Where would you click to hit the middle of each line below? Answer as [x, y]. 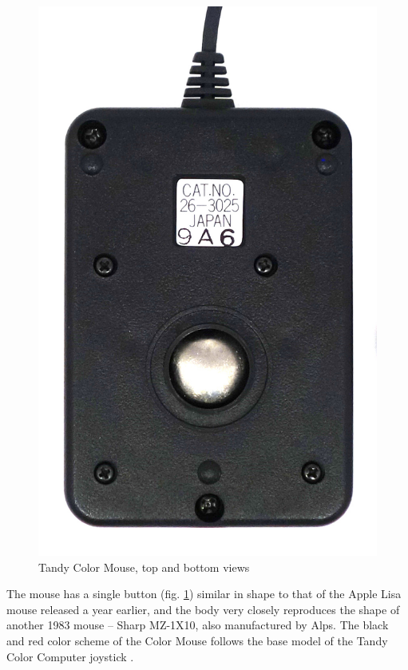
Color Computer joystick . [70, 656]
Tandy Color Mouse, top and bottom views [144, 567]
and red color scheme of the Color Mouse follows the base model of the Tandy [197, 641]
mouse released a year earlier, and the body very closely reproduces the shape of [203, 609]
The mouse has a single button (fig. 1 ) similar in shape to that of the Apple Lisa [204, 594]
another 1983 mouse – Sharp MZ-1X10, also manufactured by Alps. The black [198, 625]
